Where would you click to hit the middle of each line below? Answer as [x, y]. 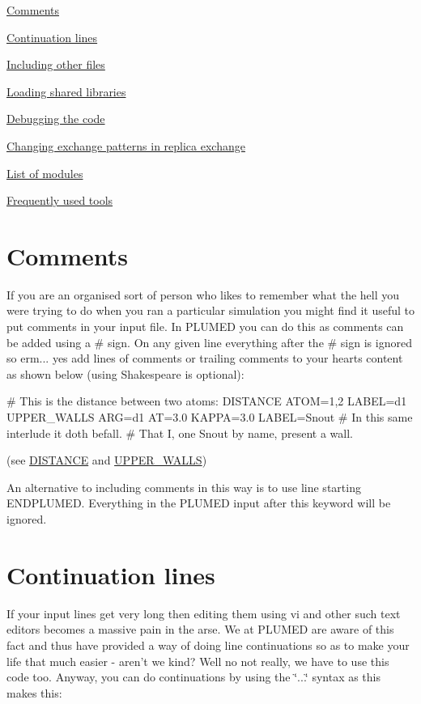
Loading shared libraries [66, 91]
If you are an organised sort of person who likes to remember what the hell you [203, 294]
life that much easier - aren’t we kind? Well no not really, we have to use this [198, 661]
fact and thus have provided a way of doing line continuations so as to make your [208, 645]
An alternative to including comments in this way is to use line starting [184, 487]
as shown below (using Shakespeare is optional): [125, 373]
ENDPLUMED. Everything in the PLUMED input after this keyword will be [199, 503]
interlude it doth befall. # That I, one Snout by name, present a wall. [180, 433]
